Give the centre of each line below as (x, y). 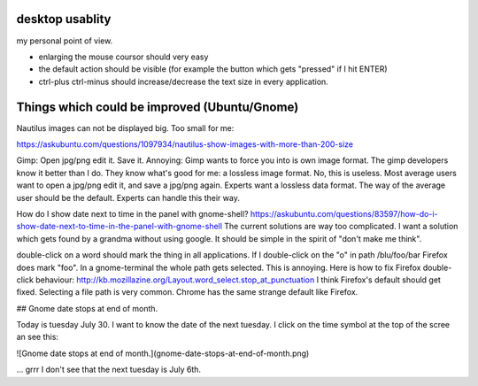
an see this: (38, 337)
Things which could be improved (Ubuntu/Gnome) (158, 107)
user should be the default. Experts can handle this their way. (128, 197)
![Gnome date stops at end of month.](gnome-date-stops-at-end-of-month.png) (163, 353)
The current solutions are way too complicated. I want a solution (341, 227)
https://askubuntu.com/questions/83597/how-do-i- (344, 213)
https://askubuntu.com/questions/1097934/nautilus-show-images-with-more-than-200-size (185, 144)
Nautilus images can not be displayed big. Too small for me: (125, 127)
